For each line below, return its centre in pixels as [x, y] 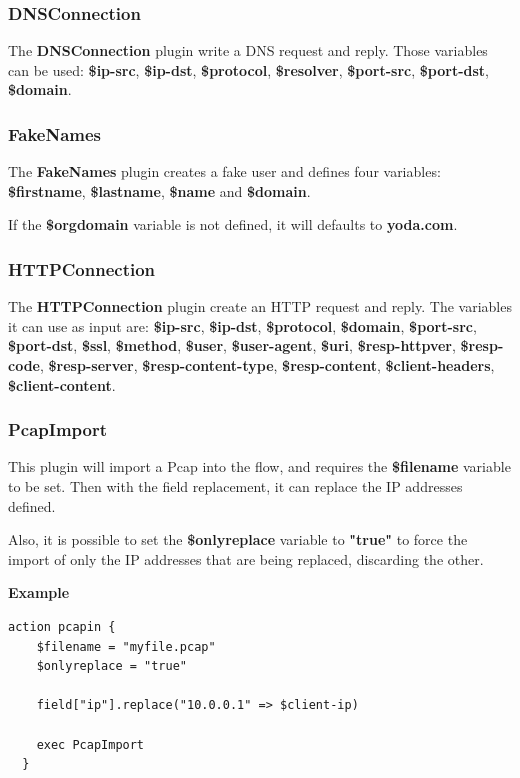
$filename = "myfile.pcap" [126, 646]
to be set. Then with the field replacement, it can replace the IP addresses [235, 486]
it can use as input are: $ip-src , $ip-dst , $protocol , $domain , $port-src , [242, 325]
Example [39, 592]
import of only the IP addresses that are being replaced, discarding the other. [246, 558]
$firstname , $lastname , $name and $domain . [159, 190]
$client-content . [62, 384]
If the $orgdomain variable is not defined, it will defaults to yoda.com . [233, 224]
